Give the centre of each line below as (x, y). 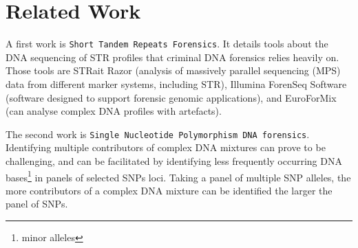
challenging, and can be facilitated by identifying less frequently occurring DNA (174, 161)
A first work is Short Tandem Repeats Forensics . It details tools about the (167, 44)
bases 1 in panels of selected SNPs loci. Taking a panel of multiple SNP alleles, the (178, 176)
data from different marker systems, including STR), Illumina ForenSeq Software (176, 83)
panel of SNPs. (37, 204)
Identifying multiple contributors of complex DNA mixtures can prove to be (166, 147)
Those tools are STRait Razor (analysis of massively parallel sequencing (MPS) (173, 70)
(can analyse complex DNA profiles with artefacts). (114, 111)
